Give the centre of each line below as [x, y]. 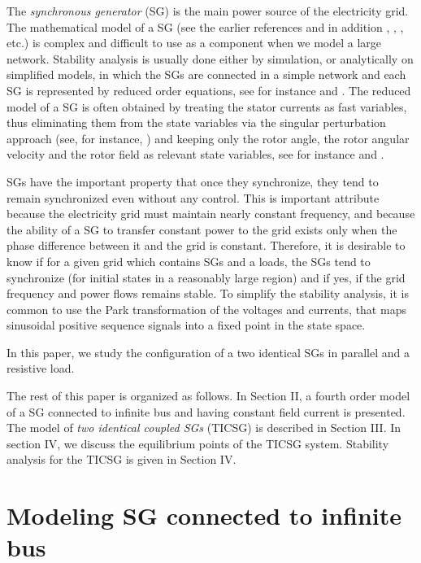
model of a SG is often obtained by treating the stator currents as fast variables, [207, 106]
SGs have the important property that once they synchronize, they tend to [193, 181]
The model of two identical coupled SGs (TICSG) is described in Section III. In [204, 428]
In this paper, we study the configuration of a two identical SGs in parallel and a [208, 352]
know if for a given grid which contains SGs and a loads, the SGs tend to [189, 261]
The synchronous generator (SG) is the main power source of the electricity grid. [208, 11]
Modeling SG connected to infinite [204, 515]
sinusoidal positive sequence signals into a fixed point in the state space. [186, 325]
